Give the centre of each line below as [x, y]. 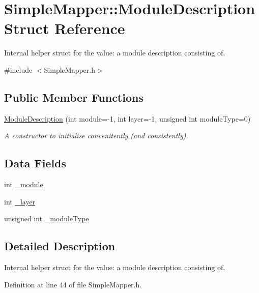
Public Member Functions [74, 97]
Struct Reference [65, 28]
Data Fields [35, 163]
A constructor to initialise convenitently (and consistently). [96, 136]
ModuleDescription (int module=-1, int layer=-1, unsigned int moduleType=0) [127, 118]
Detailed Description [60, 246]
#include [18, 69]
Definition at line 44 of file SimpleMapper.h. [73, 284]
